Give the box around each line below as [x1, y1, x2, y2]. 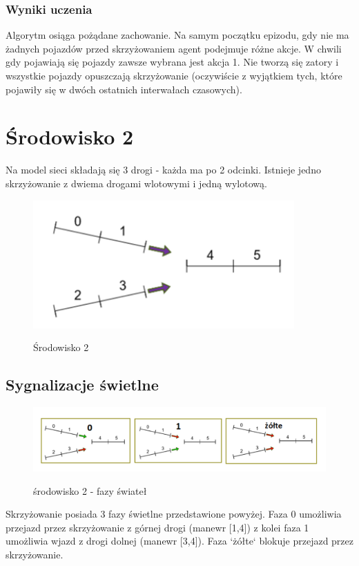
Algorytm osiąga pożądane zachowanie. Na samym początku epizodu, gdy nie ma [6, 28, 349, 42]
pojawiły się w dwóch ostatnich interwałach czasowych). [6, 82, 242, 96]
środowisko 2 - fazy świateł [33, 483, 147, 498]
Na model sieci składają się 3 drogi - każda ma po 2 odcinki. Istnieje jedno [6, 162, 321, 177]
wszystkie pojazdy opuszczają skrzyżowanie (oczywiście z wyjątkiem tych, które [6, 68, 342, 82]
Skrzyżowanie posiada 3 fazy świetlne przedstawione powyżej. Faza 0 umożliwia [6, 507, 342, 521]
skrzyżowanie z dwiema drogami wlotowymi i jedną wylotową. [6, 176, 267, 190]
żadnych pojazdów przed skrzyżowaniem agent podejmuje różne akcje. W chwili [6, 41, 342, 55]
